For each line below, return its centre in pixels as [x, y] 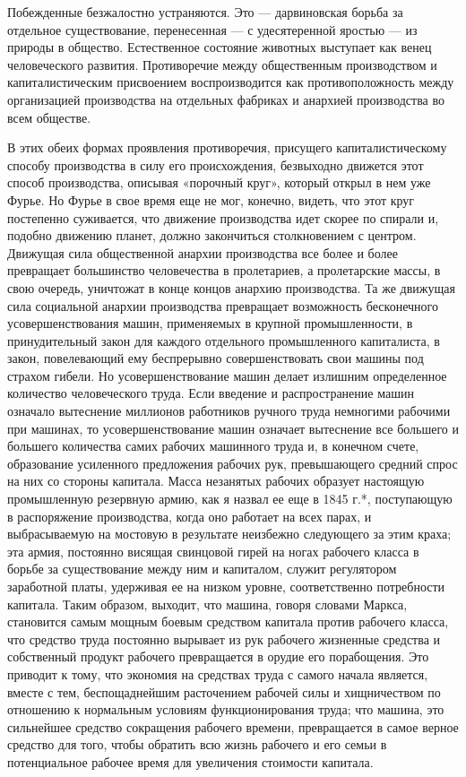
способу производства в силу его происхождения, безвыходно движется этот [216, 164]
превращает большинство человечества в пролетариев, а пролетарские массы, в [224, 270]
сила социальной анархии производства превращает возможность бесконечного [223, 305]
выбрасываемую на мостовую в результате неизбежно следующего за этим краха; [229, 534]
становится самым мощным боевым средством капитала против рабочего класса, [228, 622]
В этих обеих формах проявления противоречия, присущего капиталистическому [227, 147]
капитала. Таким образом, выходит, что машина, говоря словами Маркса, [207, 604]
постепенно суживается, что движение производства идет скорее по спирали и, [223, 217]
